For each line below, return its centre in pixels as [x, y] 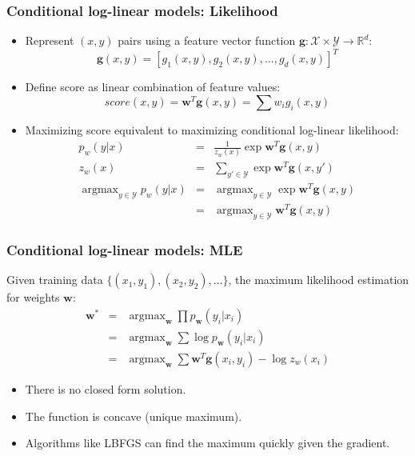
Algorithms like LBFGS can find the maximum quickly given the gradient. [207, 443]
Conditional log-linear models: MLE [125, 250]
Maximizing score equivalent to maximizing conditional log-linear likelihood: [212, 129]
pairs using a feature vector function [207, 40]
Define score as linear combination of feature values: [153, 87]
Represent [50, 40]
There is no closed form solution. [106, 388]
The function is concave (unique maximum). [134, 416]
